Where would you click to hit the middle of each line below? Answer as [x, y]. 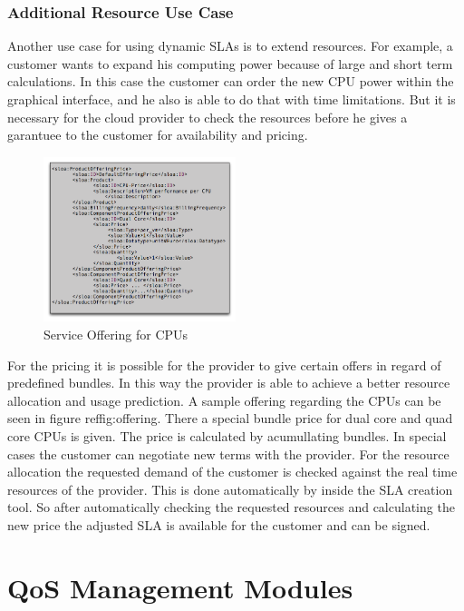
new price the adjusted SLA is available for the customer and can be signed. [219, 524]
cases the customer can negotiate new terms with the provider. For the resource [228, 453]
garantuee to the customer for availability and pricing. [158, 135]
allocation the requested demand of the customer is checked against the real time [232, 472]
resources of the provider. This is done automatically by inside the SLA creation [230, 489]
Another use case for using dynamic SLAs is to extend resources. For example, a [230, 46]
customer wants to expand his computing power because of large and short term [230, 63]
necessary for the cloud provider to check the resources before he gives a [208, 117]
